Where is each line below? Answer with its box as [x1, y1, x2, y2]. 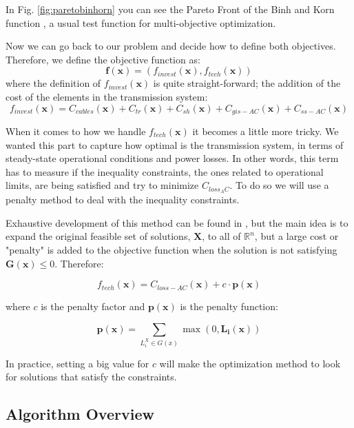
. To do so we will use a [229, 178, 329, 192]
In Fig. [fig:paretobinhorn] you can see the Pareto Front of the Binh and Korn [6, 2, 335, 16]
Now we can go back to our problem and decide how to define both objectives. [6, 39, 336, 53]
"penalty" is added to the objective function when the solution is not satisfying [6, 243, 337, 257]
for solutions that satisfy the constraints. [6, 369, 177, 384]
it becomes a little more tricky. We [192, 124, 339, 139]
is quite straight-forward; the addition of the [153, 76, 341, 90]
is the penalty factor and [41, 299, 145, 314]
